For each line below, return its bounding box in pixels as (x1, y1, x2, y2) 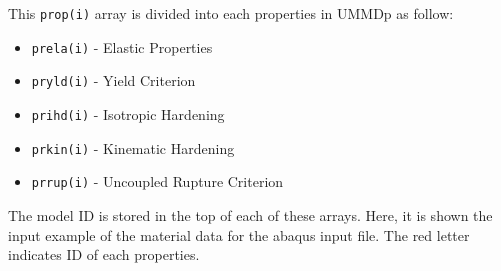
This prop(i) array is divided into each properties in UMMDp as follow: (8, 3, 454, 23)
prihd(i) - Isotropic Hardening (31, 103, 225, 124)
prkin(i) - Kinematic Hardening (31, 137, 235, 158)
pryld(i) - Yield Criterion (31, 70, 196, 91)
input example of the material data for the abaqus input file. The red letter (8, 224, 470, 245)
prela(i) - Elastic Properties (31, 36, 213, 57)
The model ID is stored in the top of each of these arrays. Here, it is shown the (8, 204, 493, 225)
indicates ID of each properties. (8, 244, 200, 265)
